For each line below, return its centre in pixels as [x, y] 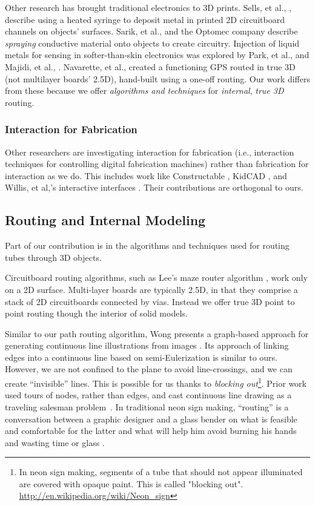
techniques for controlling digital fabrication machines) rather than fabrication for [157, 164]
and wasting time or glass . [55, 442]
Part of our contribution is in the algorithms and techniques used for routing [147, 245]
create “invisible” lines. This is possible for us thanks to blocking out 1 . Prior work [156, 382]
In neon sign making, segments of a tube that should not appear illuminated [161, 472]
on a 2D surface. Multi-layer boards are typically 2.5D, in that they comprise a [151, 289]
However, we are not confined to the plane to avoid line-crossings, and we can [149, 369]
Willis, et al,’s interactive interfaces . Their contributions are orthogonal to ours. [154, 187]
